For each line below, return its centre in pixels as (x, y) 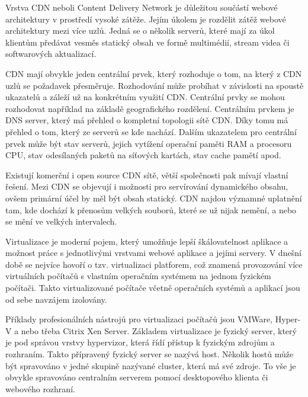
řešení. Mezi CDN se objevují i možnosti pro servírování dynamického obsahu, (147, 186)
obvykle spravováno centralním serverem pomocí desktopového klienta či (137, 377)
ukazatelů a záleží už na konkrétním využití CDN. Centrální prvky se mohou (145, 97)
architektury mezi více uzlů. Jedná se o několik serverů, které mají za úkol (140, 31)
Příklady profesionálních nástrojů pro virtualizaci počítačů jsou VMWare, (139, 319)
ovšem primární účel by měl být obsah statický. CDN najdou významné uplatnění (154, 198)
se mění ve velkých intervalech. (61, 221)
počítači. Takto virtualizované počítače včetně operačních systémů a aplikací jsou (153, 288)
